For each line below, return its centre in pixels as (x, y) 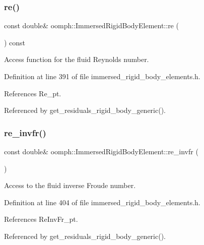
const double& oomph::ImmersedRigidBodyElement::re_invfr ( (101, 151)
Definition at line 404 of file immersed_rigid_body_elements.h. (102, 202)
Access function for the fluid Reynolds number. (77, 59)
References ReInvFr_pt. (41, 219)
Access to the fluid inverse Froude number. (70, 185)
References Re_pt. (33, 93)
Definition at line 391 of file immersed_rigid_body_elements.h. (102, 76)
